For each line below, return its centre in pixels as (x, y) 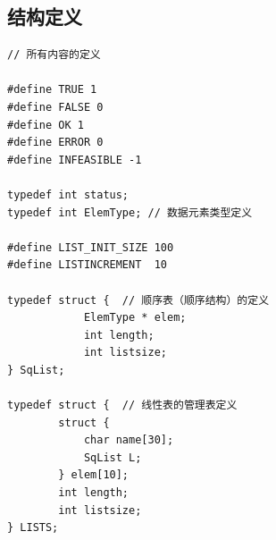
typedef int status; (68, 194)
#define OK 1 (46, 125)
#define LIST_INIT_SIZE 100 (91, 247)
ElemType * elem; (135, 318)
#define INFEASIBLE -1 (75, 160)
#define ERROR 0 (55, 143)
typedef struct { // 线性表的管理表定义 (122, 405)
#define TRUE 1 (52, 90)
